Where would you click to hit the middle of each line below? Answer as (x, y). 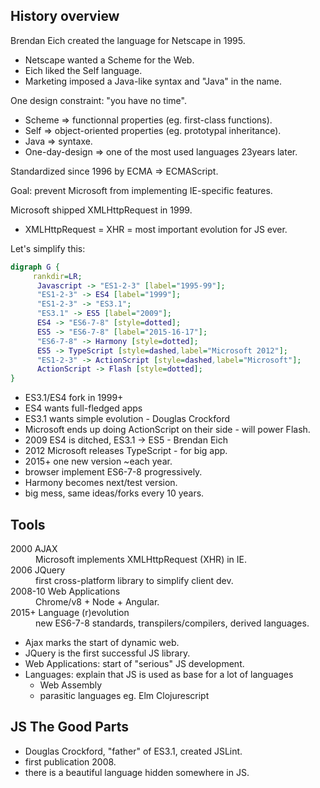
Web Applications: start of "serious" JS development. (134, 663)
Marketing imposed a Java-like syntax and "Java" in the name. (153, 81)
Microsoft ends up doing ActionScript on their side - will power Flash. (167, 430)
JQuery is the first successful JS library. (107, 653)
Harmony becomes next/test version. (101, 483)
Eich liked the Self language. (83, 70)
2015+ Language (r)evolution (70, 612)
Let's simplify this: (48, 248)
